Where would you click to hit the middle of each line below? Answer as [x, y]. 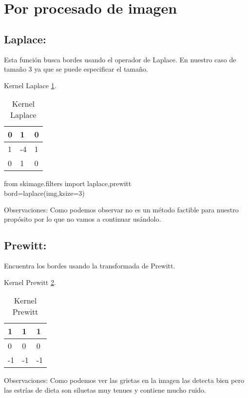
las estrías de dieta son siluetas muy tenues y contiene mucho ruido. [105, 389]
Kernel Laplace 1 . [30, 85]
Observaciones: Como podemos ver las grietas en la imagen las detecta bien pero [124, 380]
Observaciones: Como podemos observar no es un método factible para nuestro [121, 209]
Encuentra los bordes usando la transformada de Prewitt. [90, 265]
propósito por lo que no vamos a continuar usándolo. [83, 219]
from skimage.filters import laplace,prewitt [68, 183]
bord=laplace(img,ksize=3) [44, 193]
